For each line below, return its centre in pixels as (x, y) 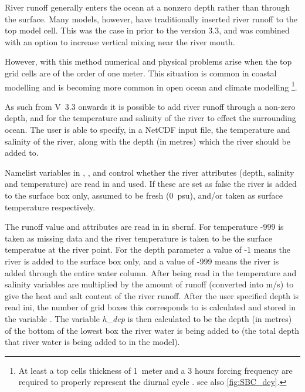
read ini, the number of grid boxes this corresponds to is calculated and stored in (150, 307)
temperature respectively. (50, 207)
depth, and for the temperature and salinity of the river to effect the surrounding (150, 118)
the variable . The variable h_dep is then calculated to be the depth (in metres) (148, 318)
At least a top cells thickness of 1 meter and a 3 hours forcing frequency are (155, 370)
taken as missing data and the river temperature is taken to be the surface (138, 238)
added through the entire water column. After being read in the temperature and (151, 272)
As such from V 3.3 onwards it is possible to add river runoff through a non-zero (150, 106)
